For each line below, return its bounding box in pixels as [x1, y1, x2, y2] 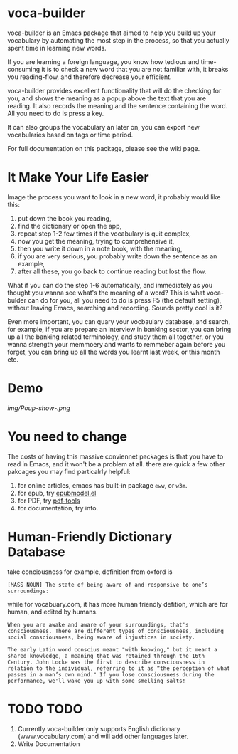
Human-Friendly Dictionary [7, 528, 173, 545]
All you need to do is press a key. [7, 109, 104, 117]
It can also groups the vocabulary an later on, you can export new [7, 122, 200, 131]
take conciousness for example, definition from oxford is [7, 567, 173, 576]
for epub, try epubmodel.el [17, 488, 97, 497]
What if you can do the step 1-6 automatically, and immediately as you [7, 281, 213, 289]
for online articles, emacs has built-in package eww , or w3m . [17, 481, 188, 489]
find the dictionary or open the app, [17, 221, 122, 230]
